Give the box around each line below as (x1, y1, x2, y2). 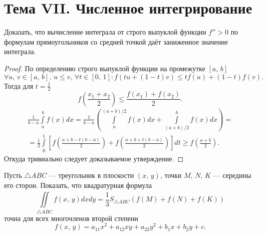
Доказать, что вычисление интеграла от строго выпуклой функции (4, 27, 206, 37)
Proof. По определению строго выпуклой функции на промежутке (4, 63, 205, 73)
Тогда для (4, 80, 34, 91)
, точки (160, 170, 182, 180)
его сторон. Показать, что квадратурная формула (4, 179, 152, 190)
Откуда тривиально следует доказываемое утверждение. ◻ (4, 153, 184, 163)
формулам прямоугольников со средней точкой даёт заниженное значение (4, 36, 228, 47)
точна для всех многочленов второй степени (4, 212, 138, 223)
